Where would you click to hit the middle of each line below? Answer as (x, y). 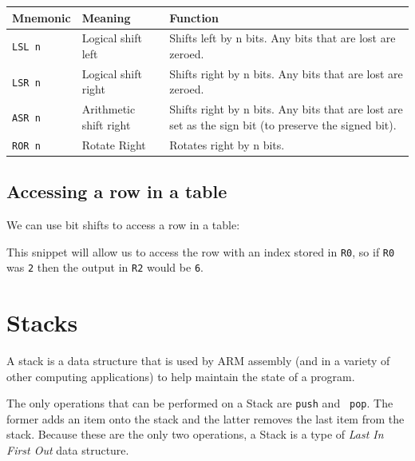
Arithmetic (109, 109)
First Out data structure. (68, 450)
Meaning (106, 17)
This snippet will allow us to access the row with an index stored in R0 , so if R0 (201, 251)
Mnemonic (41, 17)
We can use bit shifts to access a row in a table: (123, 225)
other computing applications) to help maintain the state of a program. (181, 376)
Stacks (42, 322)
